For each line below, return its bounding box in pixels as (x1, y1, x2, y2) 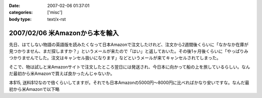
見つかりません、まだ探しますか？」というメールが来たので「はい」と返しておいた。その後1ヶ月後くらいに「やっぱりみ (9, 48, 248, 54)
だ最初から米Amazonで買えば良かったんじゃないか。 (9, 70, 115, 77)
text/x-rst (47, 16, 66, 22)
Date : (9, 3, 20, 8)
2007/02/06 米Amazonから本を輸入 (9, 29, 119, 37)
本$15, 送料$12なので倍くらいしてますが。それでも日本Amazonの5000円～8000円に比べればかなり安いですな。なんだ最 (9, 80, 249, 85)
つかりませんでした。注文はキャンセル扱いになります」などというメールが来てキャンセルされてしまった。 (9, 55, 221, 61)
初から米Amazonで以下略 (9, 86, 60, 92)
